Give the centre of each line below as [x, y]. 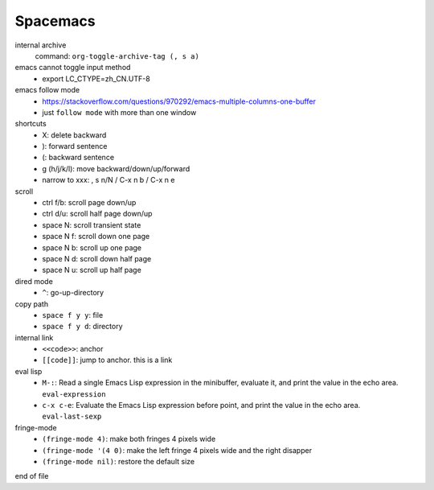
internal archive [41, 45]
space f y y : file [73, 315]
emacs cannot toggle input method [73, 68]
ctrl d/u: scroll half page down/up [97, 214]
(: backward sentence [78, 158]
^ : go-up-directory [73, 293]
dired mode [34, 281]
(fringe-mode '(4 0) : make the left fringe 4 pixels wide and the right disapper [177, 450]
